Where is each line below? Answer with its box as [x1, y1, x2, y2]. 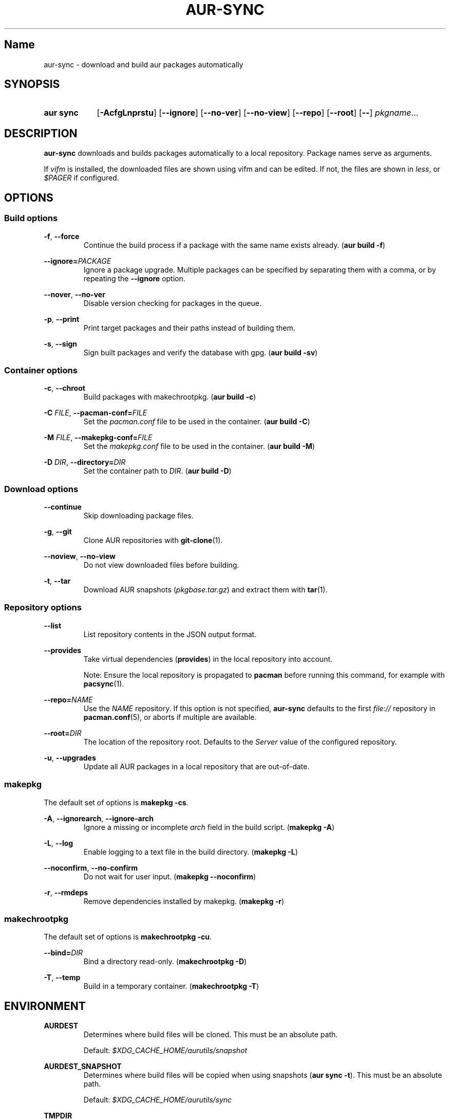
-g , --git [44, 527, 72, 536]
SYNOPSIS [4, 78, 60, 91]
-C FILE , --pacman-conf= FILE [44, 408, 147, 418]
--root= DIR [44, 728, 82, 737]
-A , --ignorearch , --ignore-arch [44, 814, 154, 823]
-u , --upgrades [44, 753, 96, 762]
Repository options [4, 602, 82, 613]
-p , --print [44, 314, 80, 323]
